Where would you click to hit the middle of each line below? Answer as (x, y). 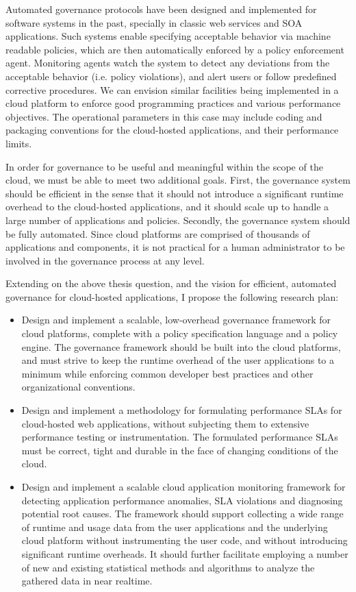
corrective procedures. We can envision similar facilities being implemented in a (172, 89)
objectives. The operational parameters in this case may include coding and (164, 116)
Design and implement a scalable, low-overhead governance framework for (176, 320)
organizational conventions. (78, 387)
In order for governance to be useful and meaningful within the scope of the (164, 166)
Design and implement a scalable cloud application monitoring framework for (183, 486)
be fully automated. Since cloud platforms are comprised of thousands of (158, 233)
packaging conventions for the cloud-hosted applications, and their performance (172, 130)
